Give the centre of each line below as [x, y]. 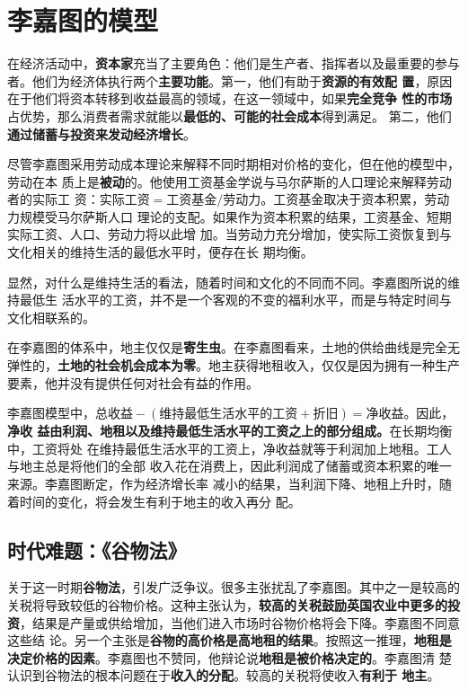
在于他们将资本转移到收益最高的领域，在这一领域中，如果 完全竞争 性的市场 [230, 98]
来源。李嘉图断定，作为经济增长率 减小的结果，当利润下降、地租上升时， [223, 483]
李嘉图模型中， [51, 413]
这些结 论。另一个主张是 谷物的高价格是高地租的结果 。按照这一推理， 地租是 [230, 640]
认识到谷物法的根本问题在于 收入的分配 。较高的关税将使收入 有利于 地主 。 [224, 675]
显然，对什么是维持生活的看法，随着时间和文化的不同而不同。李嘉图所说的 [227, 282]
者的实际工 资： [53, 199]
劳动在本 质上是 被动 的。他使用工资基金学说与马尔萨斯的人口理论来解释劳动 [230, 181]
